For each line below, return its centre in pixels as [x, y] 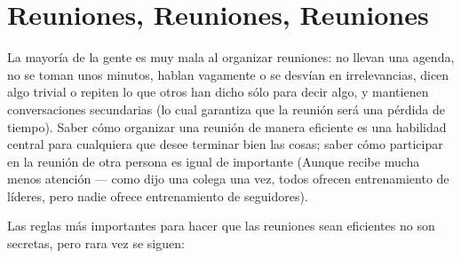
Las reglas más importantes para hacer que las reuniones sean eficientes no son [221, 226]
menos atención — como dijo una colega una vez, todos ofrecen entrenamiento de [228, 179]
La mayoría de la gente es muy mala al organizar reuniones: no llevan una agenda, [231, 57]
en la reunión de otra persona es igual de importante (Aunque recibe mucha [214, 161]
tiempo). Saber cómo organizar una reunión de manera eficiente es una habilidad [227, 126]
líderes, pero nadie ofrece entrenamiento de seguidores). [158, 195]
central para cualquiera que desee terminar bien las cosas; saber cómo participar [225, 144]
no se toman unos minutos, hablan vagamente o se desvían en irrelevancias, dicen [228, 74]
